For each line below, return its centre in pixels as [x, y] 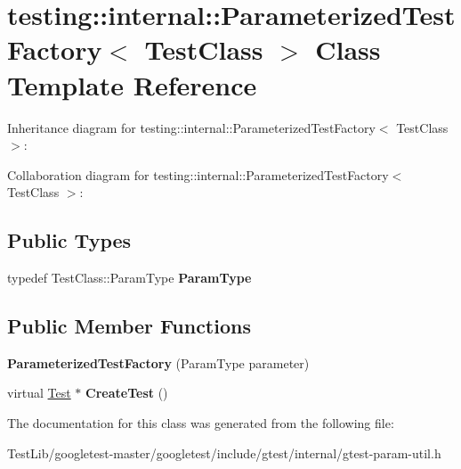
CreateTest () [127, 393]
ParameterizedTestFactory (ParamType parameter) [158, 362]
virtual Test [39, 393]
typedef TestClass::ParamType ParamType [129, 278]
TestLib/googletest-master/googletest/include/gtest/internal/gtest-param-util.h [224, 453]
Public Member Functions [129, 326]
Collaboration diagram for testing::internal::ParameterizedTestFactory [198, 174]
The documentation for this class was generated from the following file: [201, 423]
